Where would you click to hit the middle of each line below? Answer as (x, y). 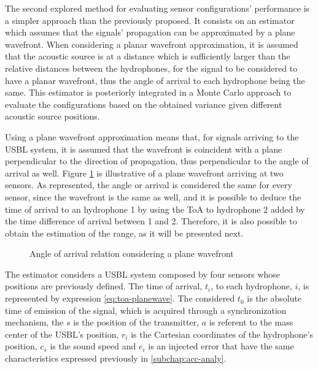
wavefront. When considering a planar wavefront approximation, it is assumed (152, 44)
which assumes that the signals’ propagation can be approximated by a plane (150, 32)
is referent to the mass (251, 322)
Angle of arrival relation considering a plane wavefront (132, 253)
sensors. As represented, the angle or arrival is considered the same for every (149, 185)
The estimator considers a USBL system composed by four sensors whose (143, 274)
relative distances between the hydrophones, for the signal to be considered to (151, 68)
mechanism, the (34, 322)
